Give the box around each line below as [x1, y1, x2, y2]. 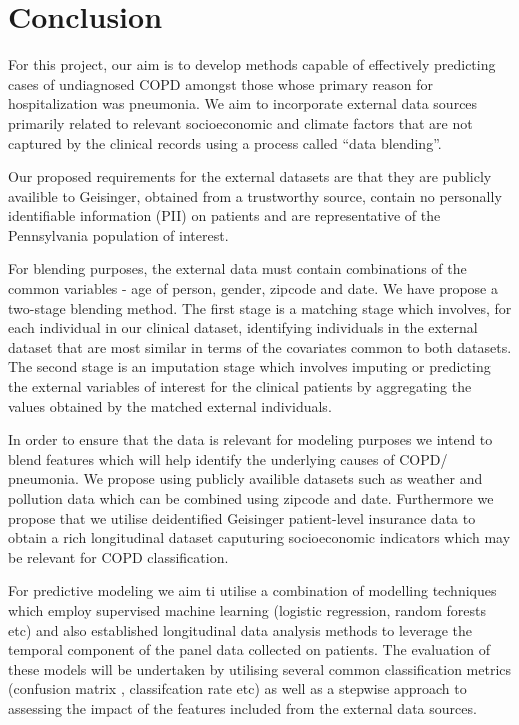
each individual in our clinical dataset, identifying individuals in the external [8, 317, 478, 338]
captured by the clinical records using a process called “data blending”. [8, 132, 442, 153]
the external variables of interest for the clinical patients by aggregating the [8, 376, 472, 397]
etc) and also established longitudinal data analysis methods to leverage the [8, 619, 473, 640]
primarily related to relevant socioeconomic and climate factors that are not [8, 112, 473, 133]
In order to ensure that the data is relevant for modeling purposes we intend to [8, 429, 493, 450]
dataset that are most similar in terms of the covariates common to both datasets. [8, 336, 512, 357]
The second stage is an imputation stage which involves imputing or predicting [8, 356, 491, 377]
